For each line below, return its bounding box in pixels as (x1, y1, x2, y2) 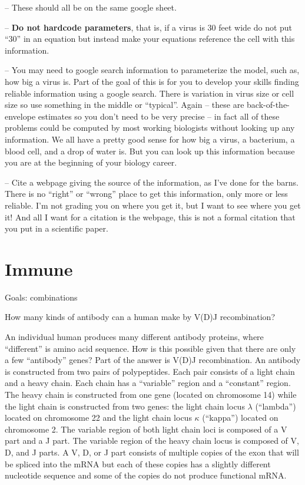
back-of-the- (247, 98, 290, 111)
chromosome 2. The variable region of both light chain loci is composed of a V (5, 423, 287, 435)
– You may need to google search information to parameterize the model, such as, (5, 64, 300, 76)
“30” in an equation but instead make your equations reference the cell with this (5, 32, 295, 45)
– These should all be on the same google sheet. (5, 1, 177, 13)
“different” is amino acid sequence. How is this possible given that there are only (5, 342, 296, 354)
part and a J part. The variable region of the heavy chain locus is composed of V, (5, 434, 299, 447)
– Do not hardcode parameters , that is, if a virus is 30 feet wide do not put (5, 21, 293, 33)
